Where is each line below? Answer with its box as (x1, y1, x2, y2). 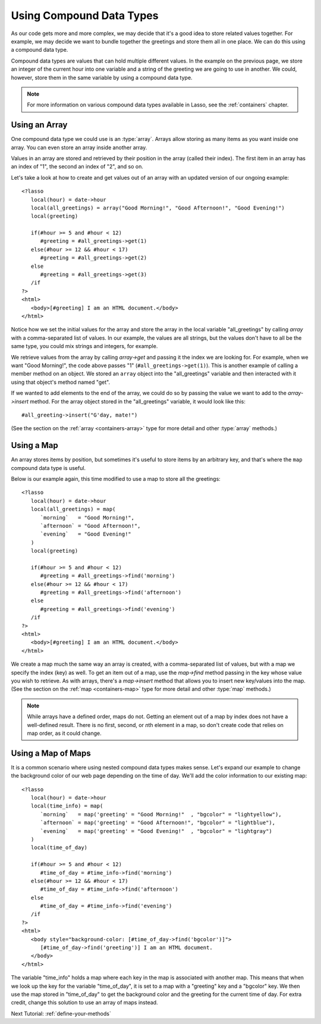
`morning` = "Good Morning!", (40, 514, 135, 521)
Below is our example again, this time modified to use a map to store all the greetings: (11, 475, 221, 482)
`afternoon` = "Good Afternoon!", (40, 522, 141, 529)
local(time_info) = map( (30, 803, 103, 809)
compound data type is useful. (11, 464, 86, 471)
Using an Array (11, 120, 68, 130)
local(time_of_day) (30, 844, 88, 851)
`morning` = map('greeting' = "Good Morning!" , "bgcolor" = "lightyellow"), (40, 811, 282, 818)
